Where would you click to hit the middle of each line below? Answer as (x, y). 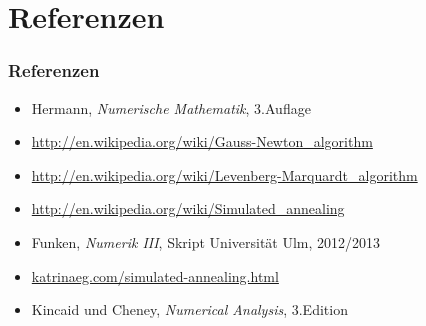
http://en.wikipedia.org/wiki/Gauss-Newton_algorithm (202, 141)
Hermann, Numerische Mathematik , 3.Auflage (171, 107)
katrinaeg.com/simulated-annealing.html (155, 275)
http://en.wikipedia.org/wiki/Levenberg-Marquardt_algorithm (224, 174)
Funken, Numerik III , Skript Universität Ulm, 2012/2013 (206, 241)
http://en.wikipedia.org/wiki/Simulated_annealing (188, 208)
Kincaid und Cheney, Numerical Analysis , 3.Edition (189, 309)
